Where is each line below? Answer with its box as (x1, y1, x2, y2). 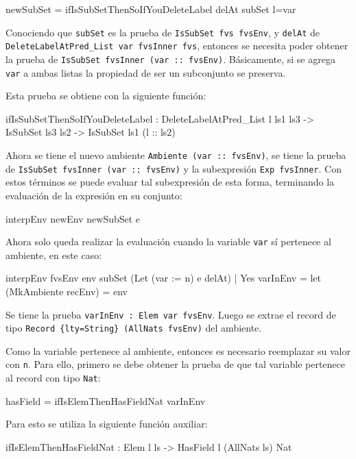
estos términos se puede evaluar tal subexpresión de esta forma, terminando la (5, 175, 335, 189)
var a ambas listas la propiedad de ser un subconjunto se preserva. (5, 65, 286, 79)
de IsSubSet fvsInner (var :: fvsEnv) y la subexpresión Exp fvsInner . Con (5, 161, 342, 175)
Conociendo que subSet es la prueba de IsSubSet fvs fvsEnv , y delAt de (5, 25, 320, 39)
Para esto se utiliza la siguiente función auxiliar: (5, 417, 208, 431)
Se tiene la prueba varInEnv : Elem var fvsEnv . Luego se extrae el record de (5, 307, 336, 321)
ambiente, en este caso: (5, 247, 102, 262)
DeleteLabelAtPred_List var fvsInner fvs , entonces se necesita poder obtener (5, 38, 348, 53)
